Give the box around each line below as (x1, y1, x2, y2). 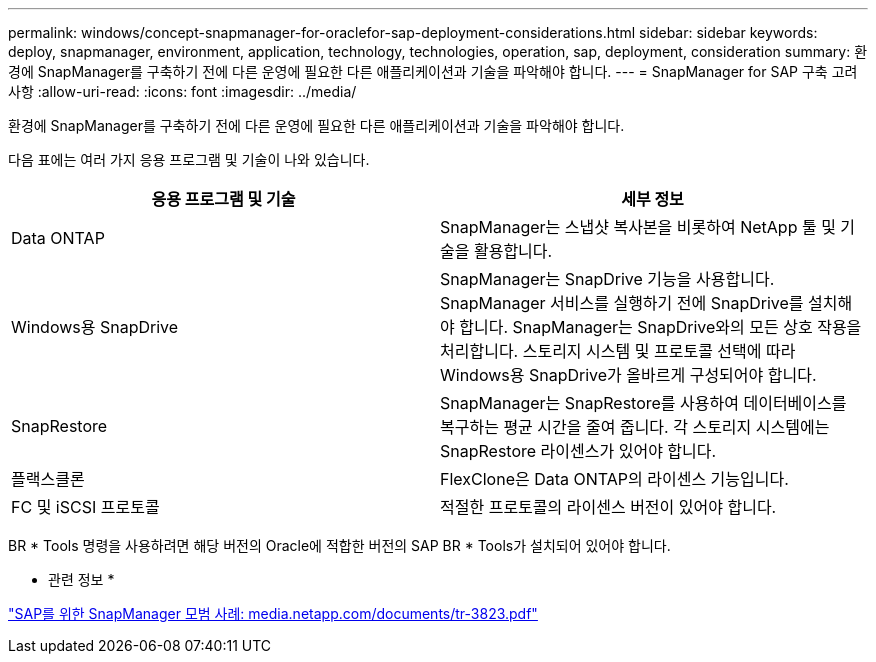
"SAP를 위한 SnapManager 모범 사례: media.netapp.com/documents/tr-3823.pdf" (8, 605, 538, 622)
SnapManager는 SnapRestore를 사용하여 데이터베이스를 (440, 393, 847, 413)
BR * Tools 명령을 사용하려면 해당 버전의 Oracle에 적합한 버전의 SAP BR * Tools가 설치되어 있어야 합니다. (8, 537, 671, 554)
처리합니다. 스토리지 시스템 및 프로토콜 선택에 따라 (440, 341, 796, 361)
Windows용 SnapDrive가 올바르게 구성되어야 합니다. (440, 365, 817, 385)
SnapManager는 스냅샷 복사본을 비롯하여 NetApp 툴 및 (440, 217, 836, 237)
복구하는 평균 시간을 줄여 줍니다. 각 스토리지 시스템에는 (440, 417, 830, 437)
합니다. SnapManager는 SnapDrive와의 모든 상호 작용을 (459, 317, 862, 337)
